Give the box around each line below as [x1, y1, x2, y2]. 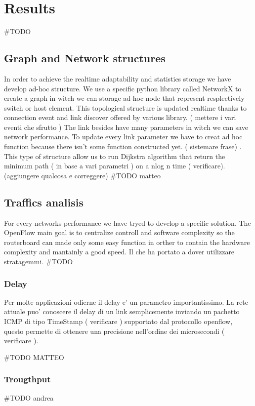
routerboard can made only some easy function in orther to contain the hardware [4, 237, 250, 247]
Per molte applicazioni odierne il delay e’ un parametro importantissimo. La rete [4, 296, 248, 307]
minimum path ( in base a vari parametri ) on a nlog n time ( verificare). [4, 161, 225, 171]
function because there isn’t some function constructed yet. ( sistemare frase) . [4, 141, 242, 152]
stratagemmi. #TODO [4, 256, 73, 267]
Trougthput [4, 373, 51, 385]
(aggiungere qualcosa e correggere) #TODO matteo [4, 170, 161, 180]
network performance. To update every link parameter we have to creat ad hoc [4, 131, 243, 142]
